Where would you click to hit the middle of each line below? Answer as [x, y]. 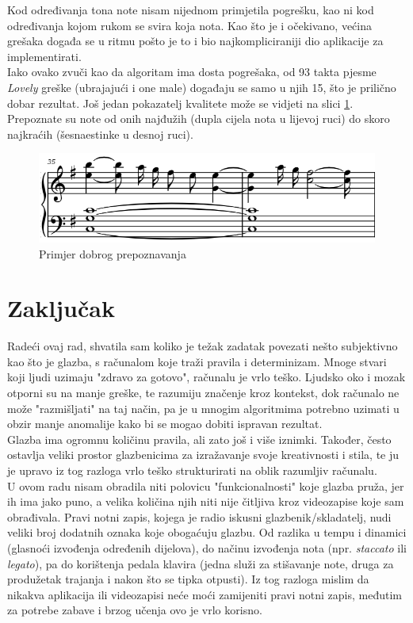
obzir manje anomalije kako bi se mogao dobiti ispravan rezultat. [165, 424]
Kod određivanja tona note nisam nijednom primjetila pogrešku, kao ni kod [191, 10]
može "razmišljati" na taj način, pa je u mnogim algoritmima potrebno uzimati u [203, 408]
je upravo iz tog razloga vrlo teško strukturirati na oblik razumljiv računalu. [192, 470]
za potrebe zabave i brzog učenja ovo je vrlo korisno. [135, 610]
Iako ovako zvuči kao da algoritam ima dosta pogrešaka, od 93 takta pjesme [192, 72]
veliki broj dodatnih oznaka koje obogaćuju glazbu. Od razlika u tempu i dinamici [207, 532]
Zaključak [61, 308]
